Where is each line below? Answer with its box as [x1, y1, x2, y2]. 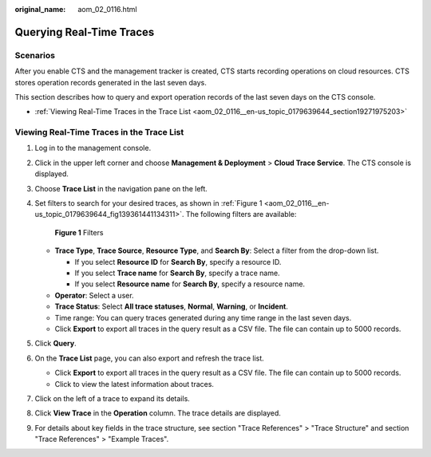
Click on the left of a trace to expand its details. [34, 393, 191, 403]
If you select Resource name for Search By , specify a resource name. [74, 279, 306, 289]
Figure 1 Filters [54, 227, 104, 237]
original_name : [14, 5, 66, 14]
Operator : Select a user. [54, 290, 135, 300]
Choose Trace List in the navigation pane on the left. [34, 183, 208, 193]
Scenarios [14, 49, 56, 61]
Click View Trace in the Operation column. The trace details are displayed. [34, 408, 281, 418]
